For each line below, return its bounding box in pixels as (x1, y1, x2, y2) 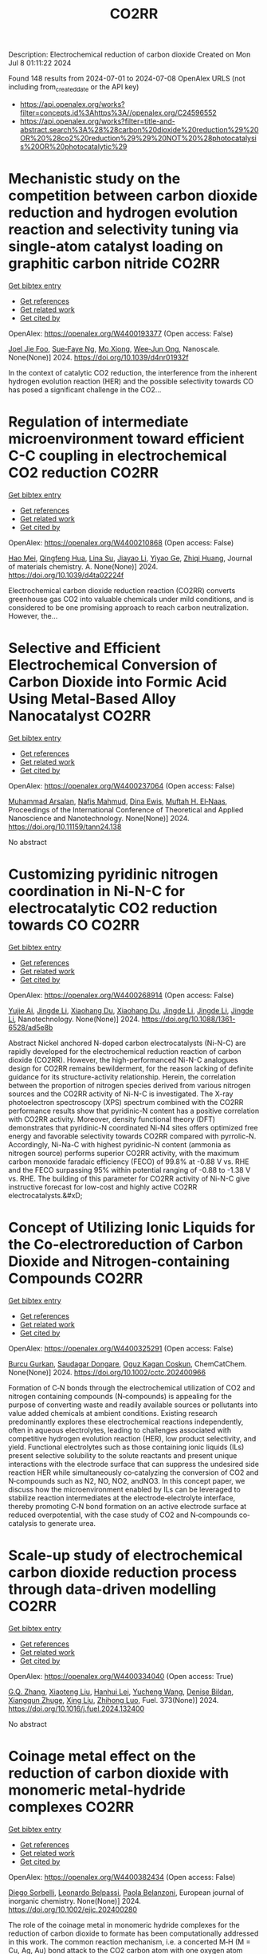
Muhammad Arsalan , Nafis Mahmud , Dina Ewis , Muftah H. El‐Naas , (8, 796, 228, 806)
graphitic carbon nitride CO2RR (8, 254, 221, 273)
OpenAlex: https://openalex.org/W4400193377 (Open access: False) (8, 328, 234, 338)
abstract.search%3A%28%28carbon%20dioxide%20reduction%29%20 (19, 124, 259, 134)
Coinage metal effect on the (8, 1747, 197, 1765)
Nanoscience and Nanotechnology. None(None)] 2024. (8, 813, 190, 823)
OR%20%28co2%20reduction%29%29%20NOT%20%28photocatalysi (19, 133, 257, 143)
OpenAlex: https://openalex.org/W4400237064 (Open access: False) (8, 780, 235, 790)
